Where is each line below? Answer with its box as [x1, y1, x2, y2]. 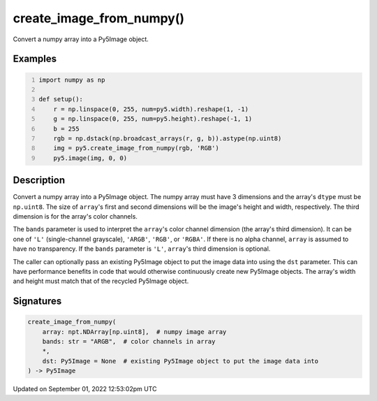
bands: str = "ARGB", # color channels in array [42, 337, 216, 346]
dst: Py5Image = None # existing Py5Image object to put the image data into [42, 357, 319, 365]
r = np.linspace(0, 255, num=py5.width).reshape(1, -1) [53, 105, 249, 113]
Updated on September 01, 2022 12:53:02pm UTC [13, 385, 157, 393]
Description [13, 175, 66, 187]
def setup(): [38, 95, 84, 103]
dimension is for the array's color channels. [13, 212, 138, 220]
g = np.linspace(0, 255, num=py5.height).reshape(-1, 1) [53, 115, 253, 123]
